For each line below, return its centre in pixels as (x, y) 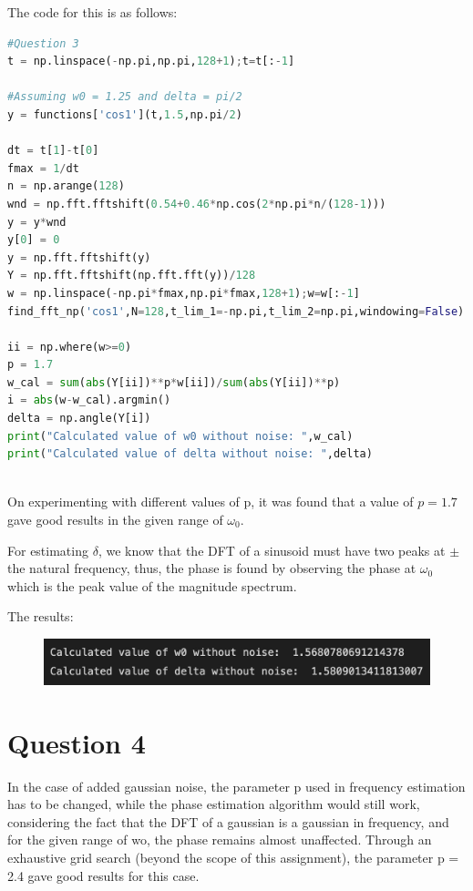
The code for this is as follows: (93, 12)
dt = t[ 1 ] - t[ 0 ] (53, 151)
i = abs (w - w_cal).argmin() (89, 400)
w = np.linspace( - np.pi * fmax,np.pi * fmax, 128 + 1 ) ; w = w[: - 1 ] (184, 293)
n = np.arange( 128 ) (66, 186)
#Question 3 (43, 43)
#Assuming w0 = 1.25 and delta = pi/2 (125, 97)
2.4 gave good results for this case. (103, 875)
